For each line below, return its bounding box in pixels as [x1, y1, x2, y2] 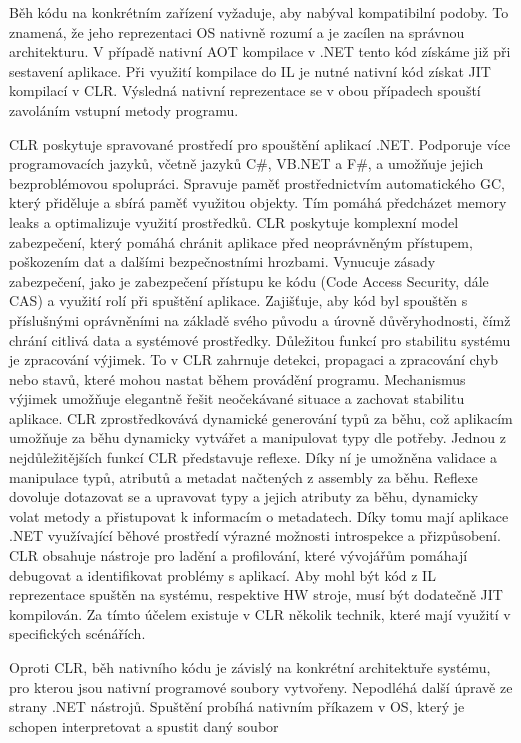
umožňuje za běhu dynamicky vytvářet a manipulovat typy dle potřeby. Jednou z [9, 427, 506, 448]
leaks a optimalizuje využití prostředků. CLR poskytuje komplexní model [9, 211, 459, 232]
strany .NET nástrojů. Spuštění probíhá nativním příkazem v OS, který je [9, 696, 465, 717]
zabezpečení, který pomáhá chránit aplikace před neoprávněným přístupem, [9, 231, 473, 252]
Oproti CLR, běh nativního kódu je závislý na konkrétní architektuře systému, [9, 657, 491, 677]
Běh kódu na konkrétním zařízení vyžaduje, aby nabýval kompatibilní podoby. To [9, 2, 509, 22]
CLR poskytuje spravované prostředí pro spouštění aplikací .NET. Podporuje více [9, 133, 511, 154]
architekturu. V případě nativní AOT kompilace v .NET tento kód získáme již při [9, 41, 511, 62]
